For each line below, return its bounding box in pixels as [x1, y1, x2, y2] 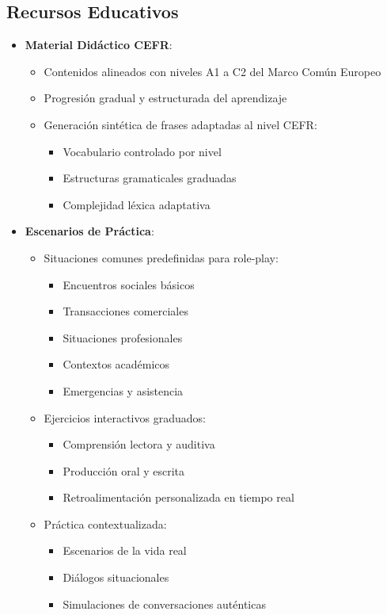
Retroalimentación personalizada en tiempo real [63, 489, 294, 506]
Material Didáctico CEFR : [25, 36, 173, 53]
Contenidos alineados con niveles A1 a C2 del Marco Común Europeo [44, 63, 381, 79]
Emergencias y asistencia [63, 382, 184, 399]
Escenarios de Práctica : [25, 223, 154, 239]
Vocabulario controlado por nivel [63, 143, 222, 159]
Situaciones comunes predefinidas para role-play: [44, 249, 279, 265]
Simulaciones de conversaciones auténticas [63, 595, 266, 612]
